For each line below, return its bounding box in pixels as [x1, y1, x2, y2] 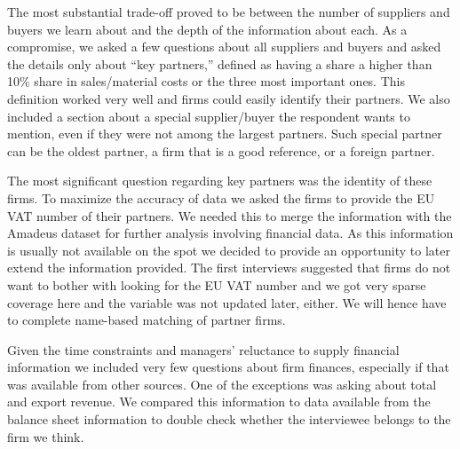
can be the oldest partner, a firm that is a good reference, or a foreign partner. [7, 141, 435, 160]
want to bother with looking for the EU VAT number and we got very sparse [7, 275, 426, 294]
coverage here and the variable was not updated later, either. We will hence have [7, 293, 447, 311]
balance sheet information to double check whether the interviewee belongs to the [7, 410, 451, 429]
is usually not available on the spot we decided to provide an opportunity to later [7, 240, 450, 259]
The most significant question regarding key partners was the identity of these [7, 171, 432, 190]
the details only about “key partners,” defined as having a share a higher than [7, 54, 432, 73]
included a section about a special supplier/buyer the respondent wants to [7, 106, 410, 125]
